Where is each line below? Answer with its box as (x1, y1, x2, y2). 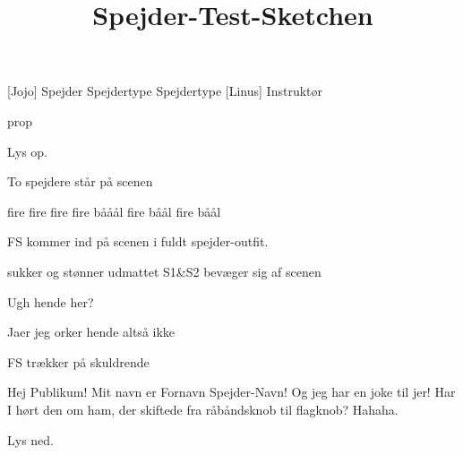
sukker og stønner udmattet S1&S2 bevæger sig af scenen (7, 262, 322, 280)
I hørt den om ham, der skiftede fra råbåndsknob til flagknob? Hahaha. (7, 399, 399, 418)
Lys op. (7, 142, 47, 160)
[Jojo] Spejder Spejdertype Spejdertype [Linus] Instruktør (7, 82, 323, 100)
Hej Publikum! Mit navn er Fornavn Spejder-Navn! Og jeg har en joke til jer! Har (7, 382, 456, 401)
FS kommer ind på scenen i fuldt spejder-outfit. (7, 232, 269, 251)
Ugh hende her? (7, 292, 94, 311)
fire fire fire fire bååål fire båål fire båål (7, 202, 221, 220)
